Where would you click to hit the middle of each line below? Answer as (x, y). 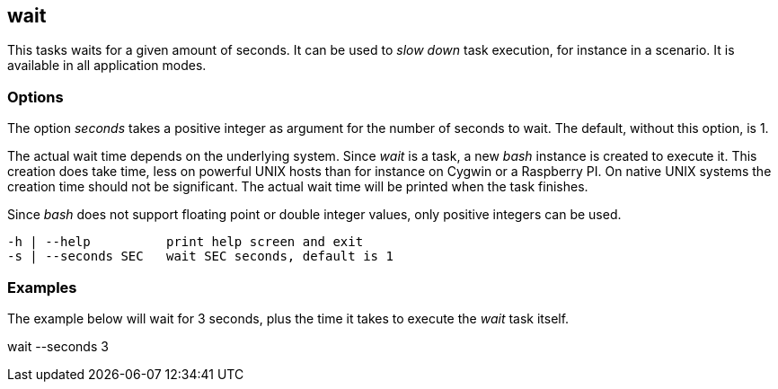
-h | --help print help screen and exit (186, 242)
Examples (42, 287)
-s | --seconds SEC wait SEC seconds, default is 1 (200, 256)
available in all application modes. (107, 66)
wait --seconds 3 (58, 346)
